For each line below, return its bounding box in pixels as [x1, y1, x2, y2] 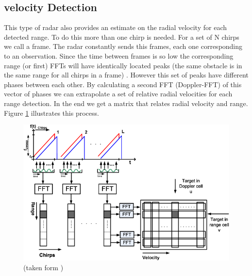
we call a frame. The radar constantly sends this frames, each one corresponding [4, 41, 243, 51]
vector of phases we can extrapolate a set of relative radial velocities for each [4, 89, 233, 99]
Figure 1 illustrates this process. [4, 107, 99, 118]
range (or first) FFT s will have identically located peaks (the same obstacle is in [4, 60, 242, 70]
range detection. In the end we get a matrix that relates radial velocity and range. [4, 98, 248, 108]
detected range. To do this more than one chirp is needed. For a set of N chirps [4, 31, 239, 42]
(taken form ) [23, 262, 64, 272]
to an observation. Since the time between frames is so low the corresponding [4, 50, 234, 61]
